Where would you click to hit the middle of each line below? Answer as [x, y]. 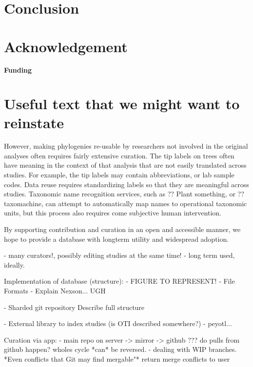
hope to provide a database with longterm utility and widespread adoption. [117, 239]
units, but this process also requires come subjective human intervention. [113, 213]
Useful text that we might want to [122, 104]
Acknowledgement [66, 46]
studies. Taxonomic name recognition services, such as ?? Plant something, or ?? [124, 194]
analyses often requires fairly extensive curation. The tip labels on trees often [119, 155]
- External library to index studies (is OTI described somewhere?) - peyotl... [118, 323]
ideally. [14, 264]
